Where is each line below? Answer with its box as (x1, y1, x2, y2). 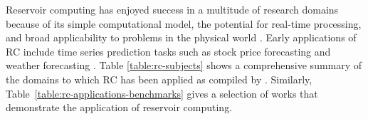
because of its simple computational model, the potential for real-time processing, (6, 16, 362, 31)
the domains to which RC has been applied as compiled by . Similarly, (6, 71, 312, 86)
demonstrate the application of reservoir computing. (6, 100, 233, 115)
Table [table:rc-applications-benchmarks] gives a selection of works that (6, 86, 318, 100)
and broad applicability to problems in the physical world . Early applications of (6, 30, 357, 45)
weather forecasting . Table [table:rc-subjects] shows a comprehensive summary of (6, 58, 362, 73)
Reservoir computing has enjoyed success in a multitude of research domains (6, 2, 339, 16)
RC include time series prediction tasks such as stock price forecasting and (6, 43, 331, 58)
